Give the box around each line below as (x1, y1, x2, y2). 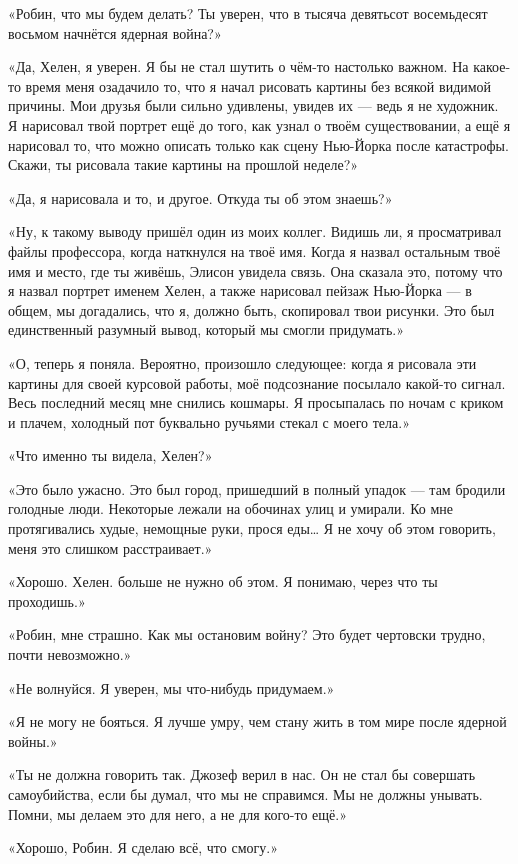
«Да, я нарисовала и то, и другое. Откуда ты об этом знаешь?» (8, 187, 393, 208)
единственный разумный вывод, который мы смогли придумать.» (8, 319, 405, 340)
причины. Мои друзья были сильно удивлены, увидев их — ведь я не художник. (8, 95, 499, 116)
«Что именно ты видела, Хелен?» (8, 445, 213, 466)
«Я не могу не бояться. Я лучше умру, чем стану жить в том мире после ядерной (8, 711, 507, 732)
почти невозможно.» (8, 644, 132, 665)
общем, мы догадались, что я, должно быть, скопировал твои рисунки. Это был (8, 299, 495, 320)
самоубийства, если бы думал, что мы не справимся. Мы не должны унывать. (8, 784, 483, 804)
